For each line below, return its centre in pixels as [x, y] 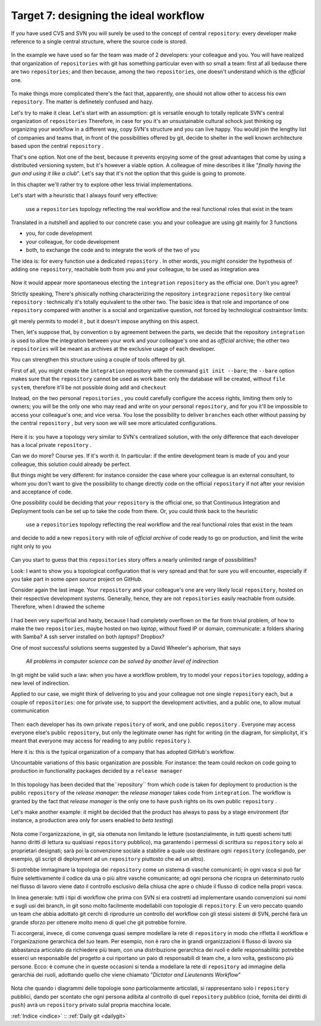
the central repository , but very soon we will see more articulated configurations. [114, 423]
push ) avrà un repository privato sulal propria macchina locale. [91, 1005]
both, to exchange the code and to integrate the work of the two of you [113, 250]
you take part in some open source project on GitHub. [77, 579]
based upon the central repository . [57, 146]
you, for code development [59, 233]
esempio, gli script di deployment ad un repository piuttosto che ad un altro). [108, 858]
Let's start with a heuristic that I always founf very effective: [84, 196]
